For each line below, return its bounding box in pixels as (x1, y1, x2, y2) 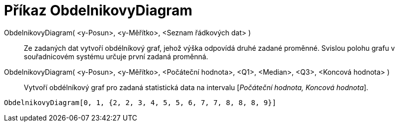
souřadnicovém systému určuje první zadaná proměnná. (24, 52, 208, 61)
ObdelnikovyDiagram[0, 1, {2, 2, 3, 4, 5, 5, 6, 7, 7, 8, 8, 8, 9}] (4, 98, 276, 107)
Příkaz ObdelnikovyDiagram (4, 2, 193, 19)
